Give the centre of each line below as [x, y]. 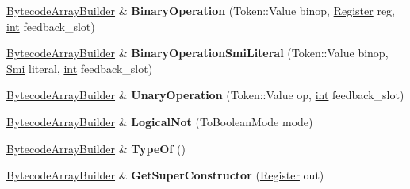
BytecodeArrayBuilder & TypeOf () [96, 148]
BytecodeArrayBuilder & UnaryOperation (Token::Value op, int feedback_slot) [205, 95]
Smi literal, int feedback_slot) [80, 68]
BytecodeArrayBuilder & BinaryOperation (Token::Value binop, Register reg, [201, 10]
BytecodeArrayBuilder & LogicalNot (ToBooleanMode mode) [160, 121]
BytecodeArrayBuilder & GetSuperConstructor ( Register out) [165, 175]
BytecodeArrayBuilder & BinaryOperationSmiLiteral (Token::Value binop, [197, 53]
